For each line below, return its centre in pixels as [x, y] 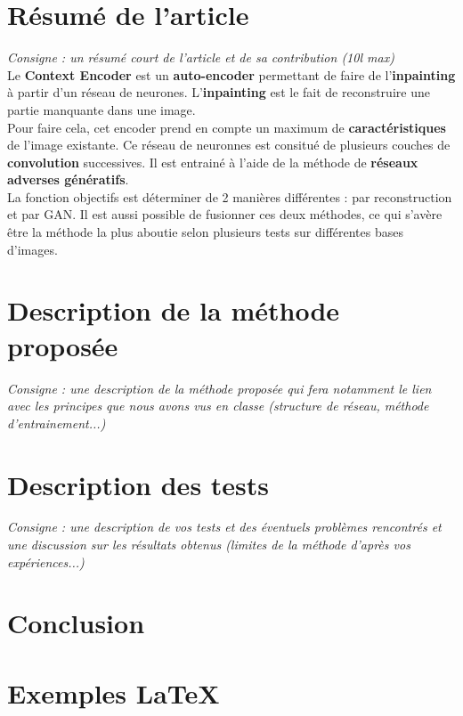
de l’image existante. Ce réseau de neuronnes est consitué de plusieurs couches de [229, 145]
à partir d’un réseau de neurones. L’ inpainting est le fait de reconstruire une [219, 92]
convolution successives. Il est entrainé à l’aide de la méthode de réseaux [213, 162]
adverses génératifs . [68, 179]
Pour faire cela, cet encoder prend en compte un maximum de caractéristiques [227, 127]
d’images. [32, 249]
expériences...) [46, 561]
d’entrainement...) [57, 423]
